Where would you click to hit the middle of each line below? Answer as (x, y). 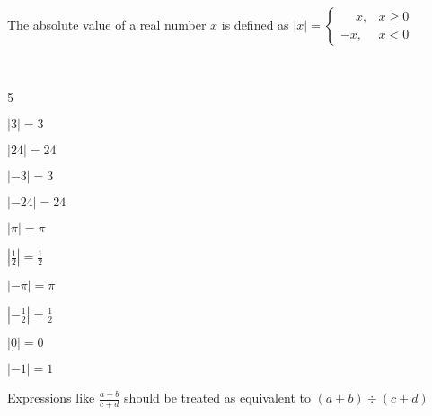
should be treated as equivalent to (217, 398)
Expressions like (51, 398)
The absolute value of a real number (107, 24)
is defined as (255, 24)
